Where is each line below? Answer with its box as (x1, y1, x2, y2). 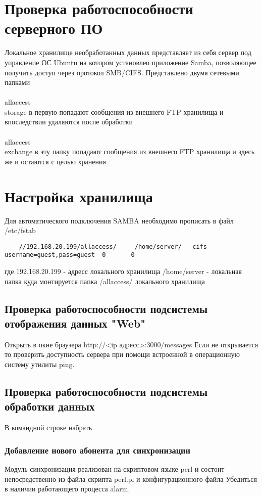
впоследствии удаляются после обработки (5, 116, 133, 127)
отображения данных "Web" (5, 315, 146, 331)
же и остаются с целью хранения (5, 156, 106, 166)
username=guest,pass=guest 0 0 (5, 251, 135, 259)
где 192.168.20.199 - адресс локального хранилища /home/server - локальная (5, 266, 242, 277)
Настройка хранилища (5, 186, 153, 206)
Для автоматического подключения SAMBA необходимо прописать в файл (5, 215, 234, 225)
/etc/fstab (5, 225, 36, 236)
